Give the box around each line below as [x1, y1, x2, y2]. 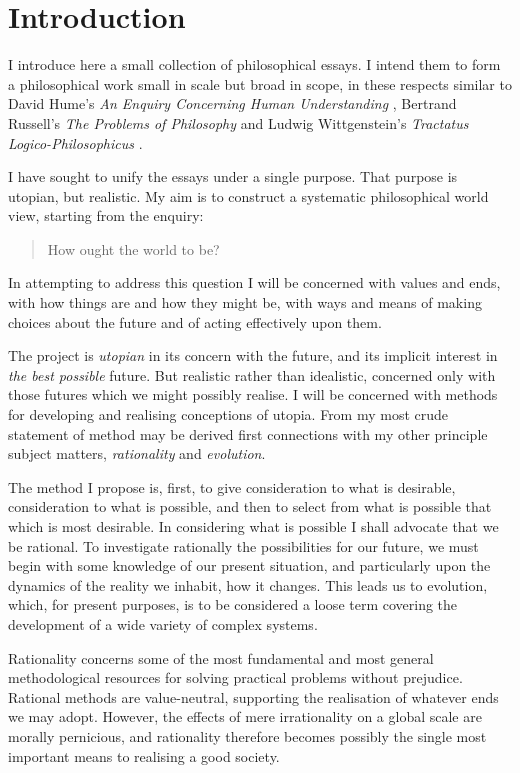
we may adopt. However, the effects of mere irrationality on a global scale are [8, 706, 482, 727]
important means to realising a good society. [8, 745, 280, 766]
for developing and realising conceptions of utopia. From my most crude [8, 404, 449, 425]
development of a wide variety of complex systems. [8, 613, 318, 634]
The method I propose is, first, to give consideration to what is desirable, [8, 476, 456, 497]
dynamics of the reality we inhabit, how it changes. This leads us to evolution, [8, 574, 488, 595]
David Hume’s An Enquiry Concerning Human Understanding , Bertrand [8, 93, 457, 114]
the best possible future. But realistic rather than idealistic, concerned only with [8, 364, 496, 385]
